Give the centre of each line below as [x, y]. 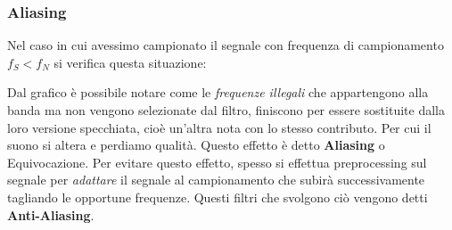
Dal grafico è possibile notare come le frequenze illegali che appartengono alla [218, 92]
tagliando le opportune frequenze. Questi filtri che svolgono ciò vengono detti [218, 197]
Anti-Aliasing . [51, 214]
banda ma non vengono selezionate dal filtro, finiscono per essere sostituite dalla [226, 110]
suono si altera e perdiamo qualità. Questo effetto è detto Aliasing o [196, 145]
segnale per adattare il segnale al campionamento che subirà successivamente [216, 180]
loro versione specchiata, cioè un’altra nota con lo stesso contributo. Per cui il [219, 127]
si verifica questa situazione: [130, 62]
